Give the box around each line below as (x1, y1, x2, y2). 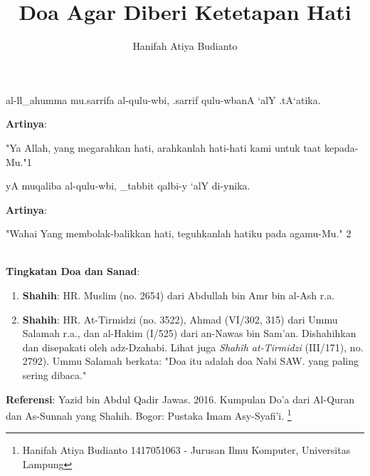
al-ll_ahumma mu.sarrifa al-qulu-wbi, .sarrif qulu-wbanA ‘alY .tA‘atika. (6, 92, 321, 107)
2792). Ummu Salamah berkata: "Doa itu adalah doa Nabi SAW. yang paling (22, 353, 359, 368)
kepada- (324, 140, 359, 155)
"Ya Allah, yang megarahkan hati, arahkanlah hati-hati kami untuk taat (6, 140, 322, 155)
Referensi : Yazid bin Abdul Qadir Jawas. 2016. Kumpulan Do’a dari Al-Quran (6, 391, 355, 406)
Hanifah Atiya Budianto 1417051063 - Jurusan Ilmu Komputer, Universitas (22, 443, 351, 457)
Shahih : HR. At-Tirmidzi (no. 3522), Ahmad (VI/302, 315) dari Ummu (22, 311, 338, 326)
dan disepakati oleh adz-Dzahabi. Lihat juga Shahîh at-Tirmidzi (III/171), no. (22, 339, 364, 354)
